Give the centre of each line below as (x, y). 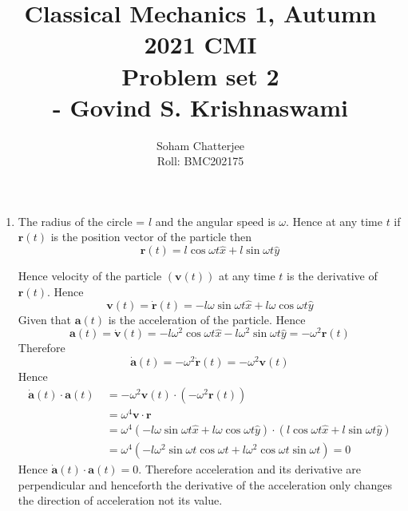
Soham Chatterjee (200, 145)
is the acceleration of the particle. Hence (207, 319)
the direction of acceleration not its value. (120, 500)
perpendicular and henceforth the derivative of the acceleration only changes (205, 484)
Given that (45, 319)
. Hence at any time (334, 221)
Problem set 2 (200, 75)
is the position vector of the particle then (151, 237)
